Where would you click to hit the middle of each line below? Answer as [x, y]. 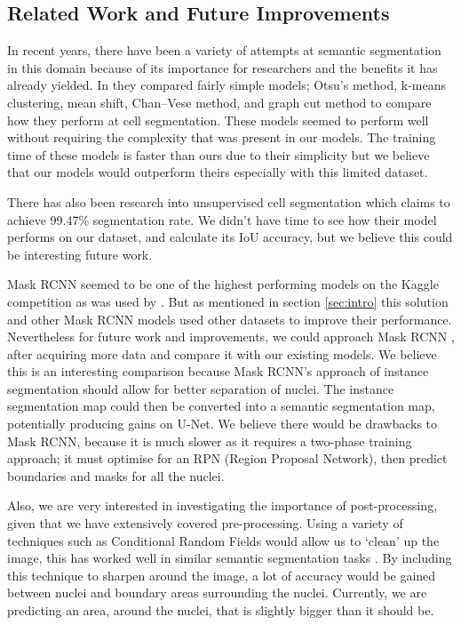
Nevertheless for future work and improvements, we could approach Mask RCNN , [231, 337]
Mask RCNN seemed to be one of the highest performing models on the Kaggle [223, 284]
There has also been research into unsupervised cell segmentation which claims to [229, 201]
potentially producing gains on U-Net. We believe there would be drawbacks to [223, 424]
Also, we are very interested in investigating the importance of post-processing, [223, 505]
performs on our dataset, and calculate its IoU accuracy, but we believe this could [230, 237]
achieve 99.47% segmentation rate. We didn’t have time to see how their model [222, 219]
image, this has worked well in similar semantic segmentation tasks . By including [230, 558]
